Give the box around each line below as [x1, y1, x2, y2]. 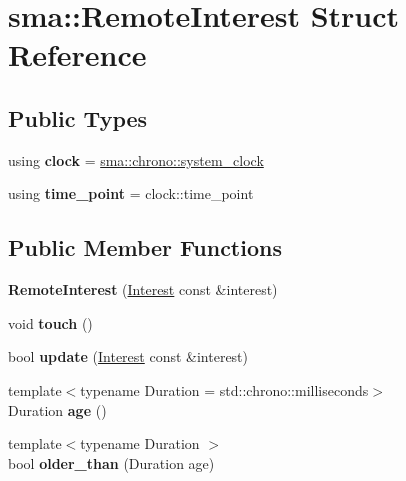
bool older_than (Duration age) [8, 452, 215, 473]
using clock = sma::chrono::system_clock [8, 149, 264, 170]
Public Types [8, 102, 148, 133]
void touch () [8, 312, 93, 333]
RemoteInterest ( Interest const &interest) [8, 279, 278, 300]
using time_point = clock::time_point [8, 183, 254, 204]
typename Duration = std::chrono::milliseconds [80, 379, 369, 400]
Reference [8, 34, 147, 75]
